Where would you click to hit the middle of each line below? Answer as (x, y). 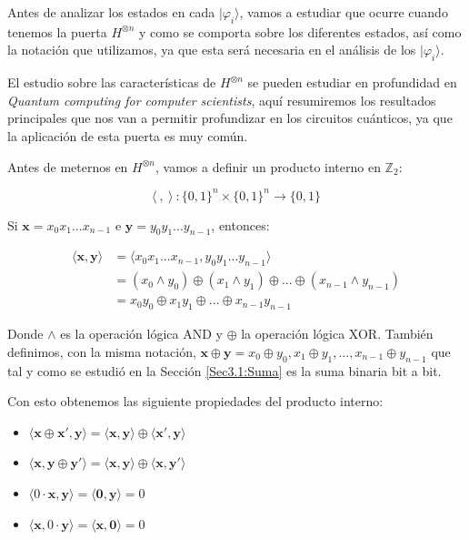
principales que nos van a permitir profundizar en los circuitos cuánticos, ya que (230, 118)
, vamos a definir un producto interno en (268, 166)
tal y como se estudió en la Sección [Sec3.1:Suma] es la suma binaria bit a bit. (225, 370)
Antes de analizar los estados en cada (111, 12)
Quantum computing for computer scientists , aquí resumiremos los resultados (222, 100)
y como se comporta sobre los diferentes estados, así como (300, 31)
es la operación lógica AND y (141, 334)
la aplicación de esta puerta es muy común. (128, 135)
